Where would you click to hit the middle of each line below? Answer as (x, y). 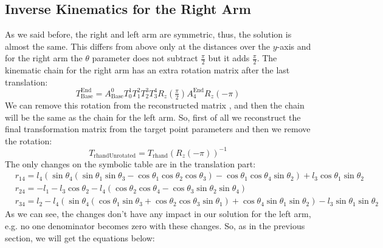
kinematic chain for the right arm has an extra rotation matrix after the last (147, 70)
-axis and (294, 46)
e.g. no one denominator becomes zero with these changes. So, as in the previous (155, 226)
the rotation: (29, 140)
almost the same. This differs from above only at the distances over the (138, 46)
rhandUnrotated (115, 156)
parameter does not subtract (145, 58)
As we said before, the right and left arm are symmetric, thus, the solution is (148, 34)
